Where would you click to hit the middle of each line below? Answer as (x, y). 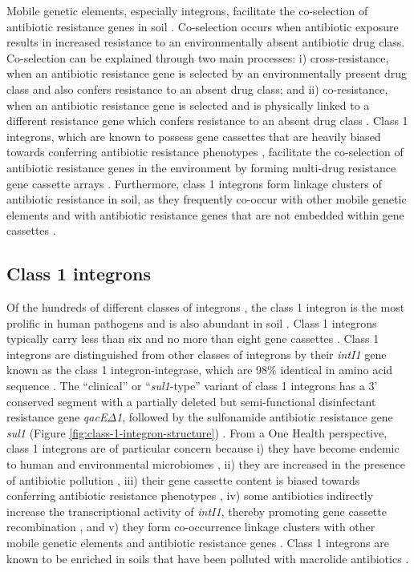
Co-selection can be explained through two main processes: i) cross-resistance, (198, 57)
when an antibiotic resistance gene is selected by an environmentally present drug (207, 73)
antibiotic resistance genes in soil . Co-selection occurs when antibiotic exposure (203, 26)
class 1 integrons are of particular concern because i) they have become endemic (203, 448)
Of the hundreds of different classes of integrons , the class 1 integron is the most (206, 307)
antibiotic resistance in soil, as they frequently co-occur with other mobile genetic (207, 199)
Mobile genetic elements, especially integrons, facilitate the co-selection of (187, 10)
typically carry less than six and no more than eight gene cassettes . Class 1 (193, 338)
